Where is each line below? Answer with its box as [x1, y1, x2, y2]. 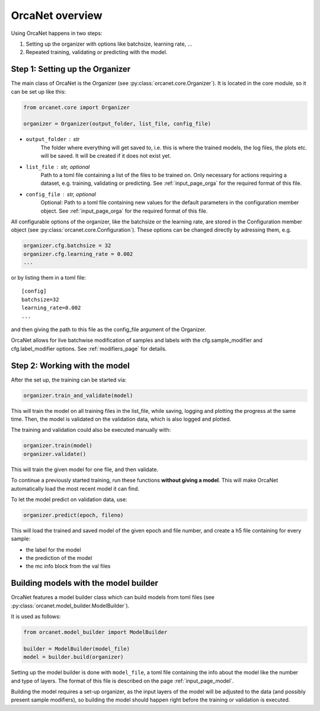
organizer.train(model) [23, 442, 93, 449]
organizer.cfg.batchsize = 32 [23, 242, 111, 249]
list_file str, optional [25, 163, 90, 170]
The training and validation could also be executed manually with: [11, 427, 171, 434]
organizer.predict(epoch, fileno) [23, 511, 124, 518]
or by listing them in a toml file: [11, 274, 86, 281]
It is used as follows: [11, 613, 61, 620]
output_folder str [25, 136, 80, 143]
